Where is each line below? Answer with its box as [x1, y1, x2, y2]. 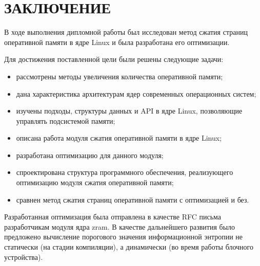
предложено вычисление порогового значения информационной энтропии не [4, 231, 243, 242]
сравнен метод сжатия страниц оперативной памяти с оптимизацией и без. [16, 194, 249, 205]
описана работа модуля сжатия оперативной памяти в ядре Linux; [16, 132, 222, 143]
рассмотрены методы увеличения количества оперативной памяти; [16, 71, 223, 81]
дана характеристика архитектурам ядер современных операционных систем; [16, 88, 256, 99]
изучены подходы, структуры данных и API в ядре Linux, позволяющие [16, 105, 243, 116]
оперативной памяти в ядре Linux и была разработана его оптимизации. [4, 36, 230, 47]
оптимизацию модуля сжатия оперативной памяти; [16, 177, 174, 188]
